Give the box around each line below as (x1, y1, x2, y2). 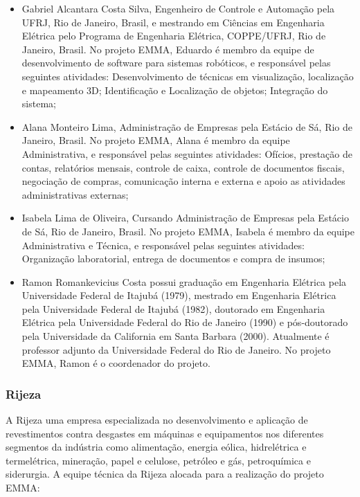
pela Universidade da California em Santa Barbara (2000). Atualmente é (21, 329, 330, 343)
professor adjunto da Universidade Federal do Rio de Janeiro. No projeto (21, 342, 331, 356)
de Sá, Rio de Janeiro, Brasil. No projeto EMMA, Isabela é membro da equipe (21, 224, 354, 238)
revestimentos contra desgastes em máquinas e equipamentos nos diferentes (6, 426, 324, 440)
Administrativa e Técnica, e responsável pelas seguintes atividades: (21, 237, 305, 252)
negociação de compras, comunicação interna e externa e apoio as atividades (21, 174, 345, 188)
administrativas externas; (21, 187, 129, 201)
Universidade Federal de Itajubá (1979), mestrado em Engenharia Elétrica (21, 288, 336, 302)
